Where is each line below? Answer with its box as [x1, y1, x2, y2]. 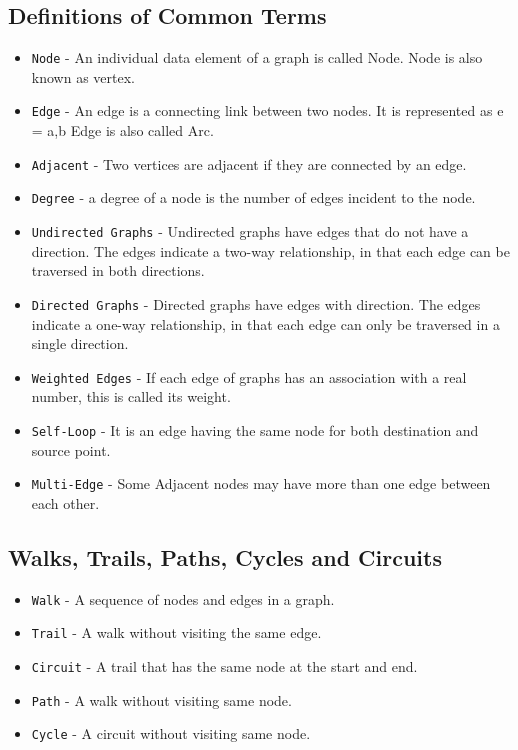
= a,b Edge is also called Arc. [31, 120, 214, 141]
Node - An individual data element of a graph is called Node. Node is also [31, 47, 483, 68]
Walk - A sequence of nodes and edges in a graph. [31, 588, 335, 609]
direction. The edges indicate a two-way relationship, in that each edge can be [31, 240, 510, 261]
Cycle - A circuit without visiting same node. [31, 723, 311, 744]
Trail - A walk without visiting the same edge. [31, 622, 322, 643]
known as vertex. [31, 66, 135, 87]
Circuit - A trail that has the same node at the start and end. [31, 655, 418, 676]
